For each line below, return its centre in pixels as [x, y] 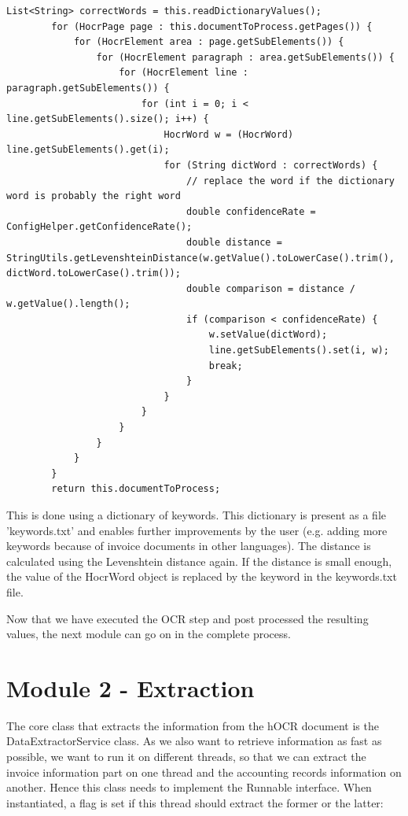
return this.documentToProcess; [136, 489]
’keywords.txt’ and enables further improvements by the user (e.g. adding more [197, 530]
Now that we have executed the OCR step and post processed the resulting [187, 618]
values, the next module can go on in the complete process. [149, 634]
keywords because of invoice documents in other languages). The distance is [189, 546]
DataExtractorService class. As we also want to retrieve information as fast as [194, 741]
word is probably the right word [94, 196]
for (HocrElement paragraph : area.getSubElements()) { [245, 57]
